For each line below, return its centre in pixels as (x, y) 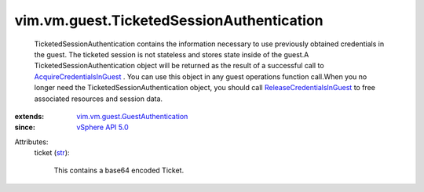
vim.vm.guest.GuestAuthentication (132, 116)
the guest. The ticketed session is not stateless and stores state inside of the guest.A (172, 54)
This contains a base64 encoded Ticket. (119, 170)
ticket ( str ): (52, 153)
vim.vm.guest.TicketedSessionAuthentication (169, 20)
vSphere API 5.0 (102, 127)
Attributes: (31, 142)
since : (25, 127)
